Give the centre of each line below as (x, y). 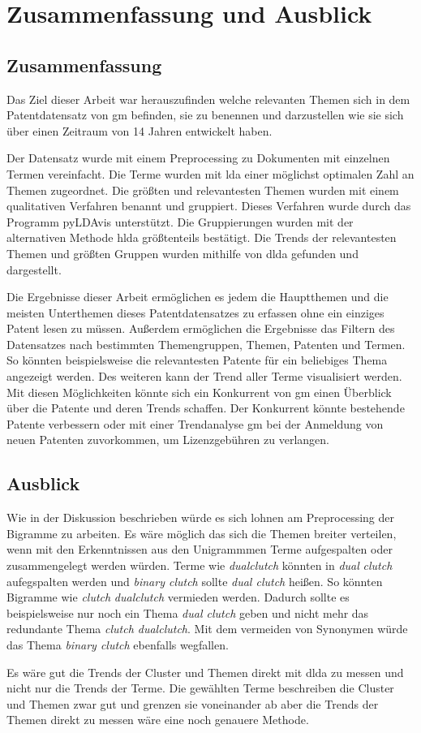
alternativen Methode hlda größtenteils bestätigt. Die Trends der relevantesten (202, 237)
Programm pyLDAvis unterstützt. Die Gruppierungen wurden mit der (180, 221)
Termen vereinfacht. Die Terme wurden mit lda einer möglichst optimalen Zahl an (210, 173)
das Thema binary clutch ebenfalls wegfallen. (118, 645)
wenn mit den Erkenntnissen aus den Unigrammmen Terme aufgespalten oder (200, 549)
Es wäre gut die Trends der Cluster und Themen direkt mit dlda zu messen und (205, 672)
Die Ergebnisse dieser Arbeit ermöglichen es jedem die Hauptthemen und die (198, 297)
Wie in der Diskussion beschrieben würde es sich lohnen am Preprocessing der (200, 517)
